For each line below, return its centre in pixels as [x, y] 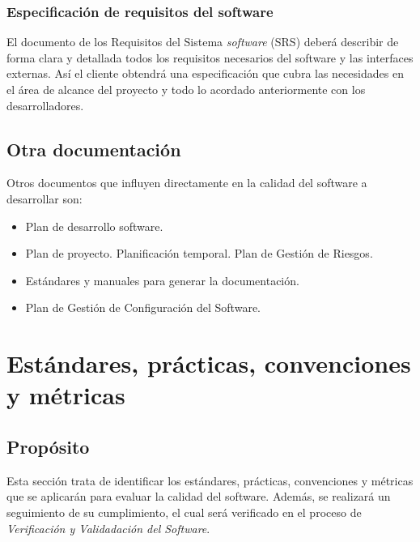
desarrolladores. [45, 105]
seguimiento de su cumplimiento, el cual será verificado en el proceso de [184, 512]
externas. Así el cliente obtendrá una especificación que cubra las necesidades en [205, 73]
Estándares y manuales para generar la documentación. [162, 280]
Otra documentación [94, 149]
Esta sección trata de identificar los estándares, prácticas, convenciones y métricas [210, 480]
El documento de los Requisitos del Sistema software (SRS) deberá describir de [203, 42]
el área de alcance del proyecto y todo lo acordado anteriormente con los [186, 89]
